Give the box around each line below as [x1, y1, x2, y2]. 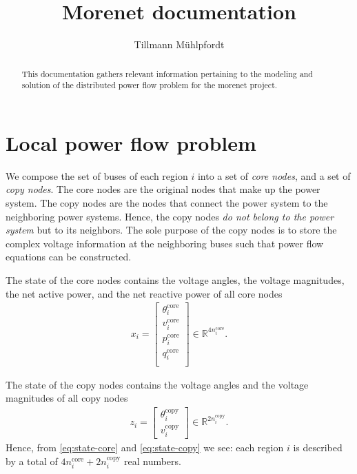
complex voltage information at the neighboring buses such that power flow [6, 236, 324, 250]
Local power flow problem [6, 128, 256, 156]
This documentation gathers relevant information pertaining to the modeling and [21, 68, 313, 79]
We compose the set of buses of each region [6, 168, 188, 183]
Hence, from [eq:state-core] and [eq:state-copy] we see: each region [6, 440, 284, 455]
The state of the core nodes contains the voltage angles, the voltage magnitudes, [6, 272, 345, 287]
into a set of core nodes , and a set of [197, 168, 351, 183]
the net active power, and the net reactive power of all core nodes [6, 286, 283, 300]
